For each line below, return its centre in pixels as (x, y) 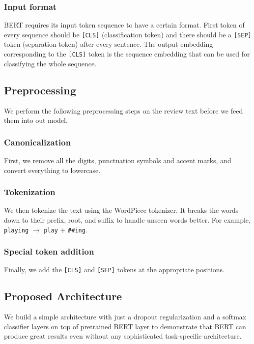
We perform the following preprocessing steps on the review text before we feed (124, 110)
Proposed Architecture (63, 296)
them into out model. (36, 120)
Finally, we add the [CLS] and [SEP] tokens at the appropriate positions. (114, 270)
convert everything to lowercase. (52, 170)
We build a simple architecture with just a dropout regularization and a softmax (125, 317)
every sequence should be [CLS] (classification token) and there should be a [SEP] (128, 34)
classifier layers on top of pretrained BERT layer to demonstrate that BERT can (125, 326)
